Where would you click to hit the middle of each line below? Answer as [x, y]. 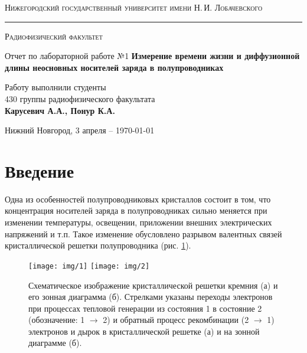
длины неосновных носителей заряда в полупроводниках [114, 67]
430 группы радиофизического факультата [80, 98]
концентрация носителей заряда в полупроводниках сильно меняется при [136, 210]
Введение [40, 170]
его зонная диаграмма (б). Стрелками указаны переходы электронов [151, 297]
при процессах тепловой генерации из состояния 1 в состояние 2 [145, 308]
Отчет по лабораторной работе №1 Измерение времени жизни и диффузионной [152, 56]
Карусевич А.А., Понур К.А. [60, 110]
